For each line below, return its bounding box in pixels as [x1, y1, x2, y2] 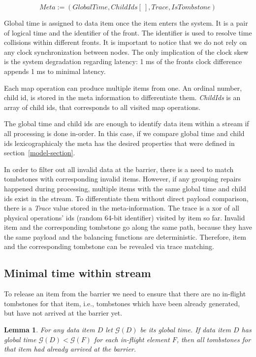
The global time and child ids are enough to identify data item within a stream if [4, 118, 249, 129]
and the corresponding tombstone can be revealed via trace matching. [4, 241, 214, 251]
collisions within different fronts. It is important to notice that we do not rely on [4, 37, 247, 47]
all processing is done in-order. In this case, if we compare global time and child [4, 128, 245, 138]
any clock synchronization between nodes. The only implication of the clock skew [4, 46, 249, 57]
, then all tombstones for [176, 334, 251, 344]
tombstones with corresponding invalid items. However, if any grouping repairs [4, 174, 241, 184]
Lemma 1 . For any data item [4, 324, 95, 335]
